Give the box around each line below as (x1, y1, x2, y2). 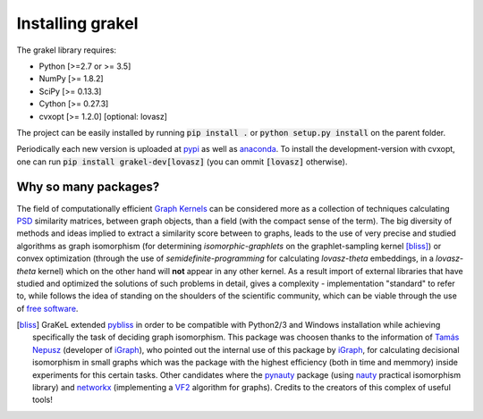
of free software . (16, 303, 79, 314)
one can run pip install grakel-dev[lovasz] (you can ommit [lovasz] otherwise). (16, 156, 348, 167)
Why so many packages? (16, 180, 160, 195)
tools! (32, 394, 54, 406)
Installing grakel (16, 13, 139, 33)
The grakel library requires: (16, 45, 116, 55)
